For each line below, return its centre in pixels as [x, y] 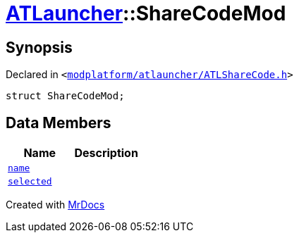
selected [30, 182]
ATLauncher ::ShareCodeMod [146, 13]
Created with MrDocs [55, 205]
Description [106, 153]
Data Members [59, 123]
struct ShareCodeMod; [65, 96]
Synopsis [39, 47]
